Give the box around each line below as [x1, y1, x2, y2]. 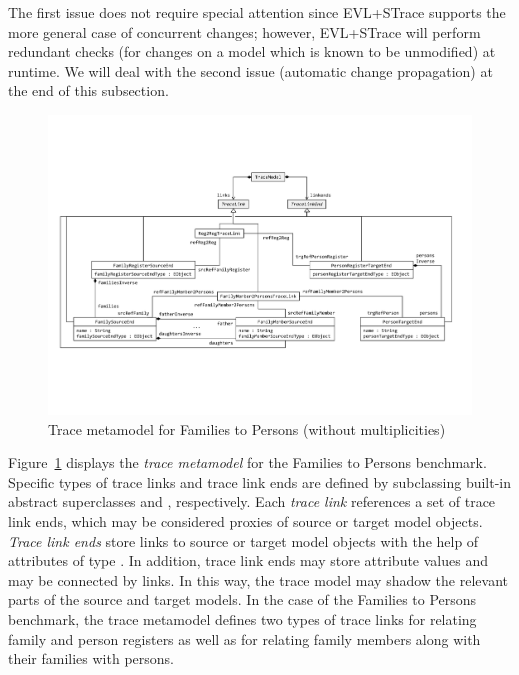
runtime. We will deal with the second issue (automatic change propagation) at [8, 60, 493, 81]
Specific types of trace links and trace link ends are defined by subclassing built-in [8, 471, 512, 492]
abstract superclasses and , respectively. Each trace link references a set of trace [8, 491, 496, 512]
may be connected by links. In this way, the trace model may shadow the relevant [8, 569, 508, 590]
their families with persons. [8, 648, 174, 669]
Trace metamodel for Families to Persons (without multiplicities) [48, 418, 446, 439]
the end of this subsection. [8, 80, 169, 101]
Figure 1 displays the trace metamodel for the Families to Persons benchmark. [8, 452, 487, 473]
